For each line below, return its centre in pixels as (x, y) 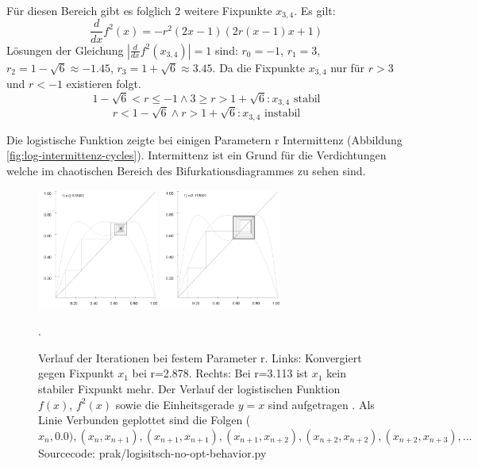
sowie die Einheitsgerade (175, 404)
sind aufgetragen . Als (321, 404)
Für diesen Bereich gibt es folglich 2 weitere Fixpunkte (139, 10)
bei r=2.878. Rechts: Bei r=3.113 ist (220, 373)
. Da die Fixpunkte (258, 67)
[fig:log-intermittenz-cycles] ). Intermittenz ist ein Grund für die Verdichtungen (197, 155)
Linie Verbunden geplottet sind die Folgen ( (145, 420)
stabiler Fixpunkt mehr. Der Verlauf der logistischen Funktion (189, 388)
